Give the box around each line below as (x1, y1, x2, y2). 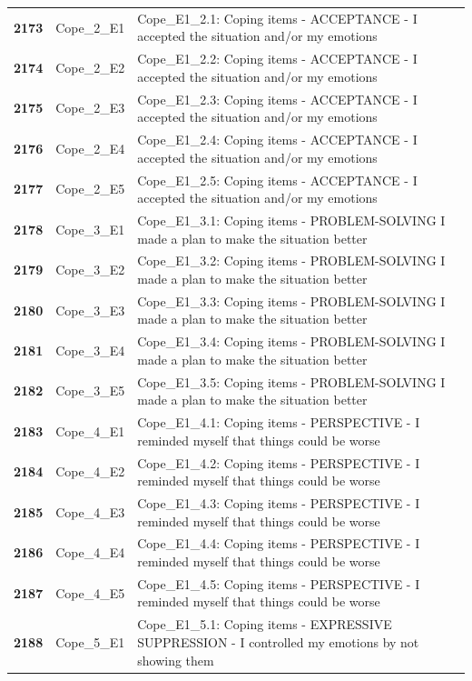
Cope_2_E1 (55, 17, 125, 36)
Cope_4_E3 (55, 502, 125, 521)
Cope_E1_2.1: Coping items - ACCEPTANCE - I (137, 8, 418, 27)
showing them (137, 650, 214, 669)
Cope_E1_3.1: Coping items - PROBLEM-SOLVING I (137, 210, 446, 229)
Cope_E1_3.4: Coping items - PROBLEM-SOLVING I (137, 332, 446, 351)
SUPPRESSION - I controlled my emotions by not (137, 632, 419, 651)
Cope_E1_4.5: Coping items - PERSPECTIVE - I (137, 574, 420, 593)
